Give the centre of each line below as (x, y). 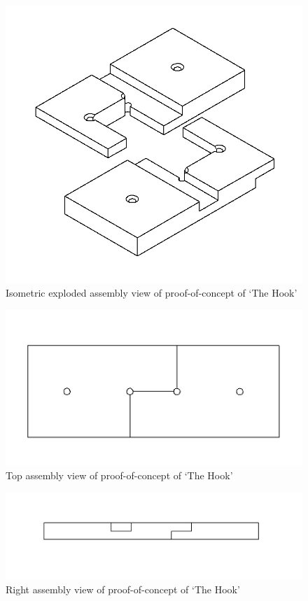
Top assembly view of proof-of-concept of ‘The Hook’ (119, 475)
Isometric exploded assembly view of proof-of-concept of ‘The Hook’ (152, 293)
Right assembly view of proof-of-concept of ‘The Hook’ (123, 589)
